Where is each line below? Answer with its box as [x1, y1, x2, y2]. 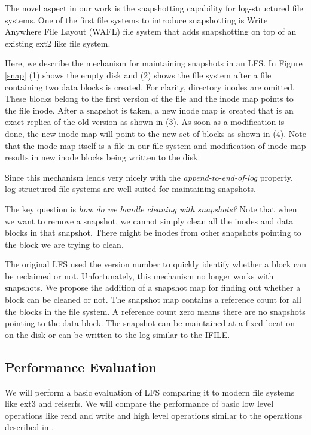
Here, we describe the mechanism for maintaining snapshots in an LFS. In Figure [5, 57, 303, 69]
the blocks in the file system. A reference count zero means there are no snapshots [5, 305, 306, 317]
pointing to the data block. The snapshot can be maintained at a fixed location [5, 317, 295, 329]
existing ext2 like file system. [5, 36, 111, 49]
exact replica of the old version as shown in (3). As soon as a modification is [5, 115, 285, 128]
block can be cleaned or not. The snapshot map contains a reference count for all [5, 293, 301, 306]
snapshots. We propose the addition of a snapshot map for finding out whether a [5, 281, 301, 294]
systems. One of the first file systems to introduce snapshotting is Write [5, 13, 268, 26]
